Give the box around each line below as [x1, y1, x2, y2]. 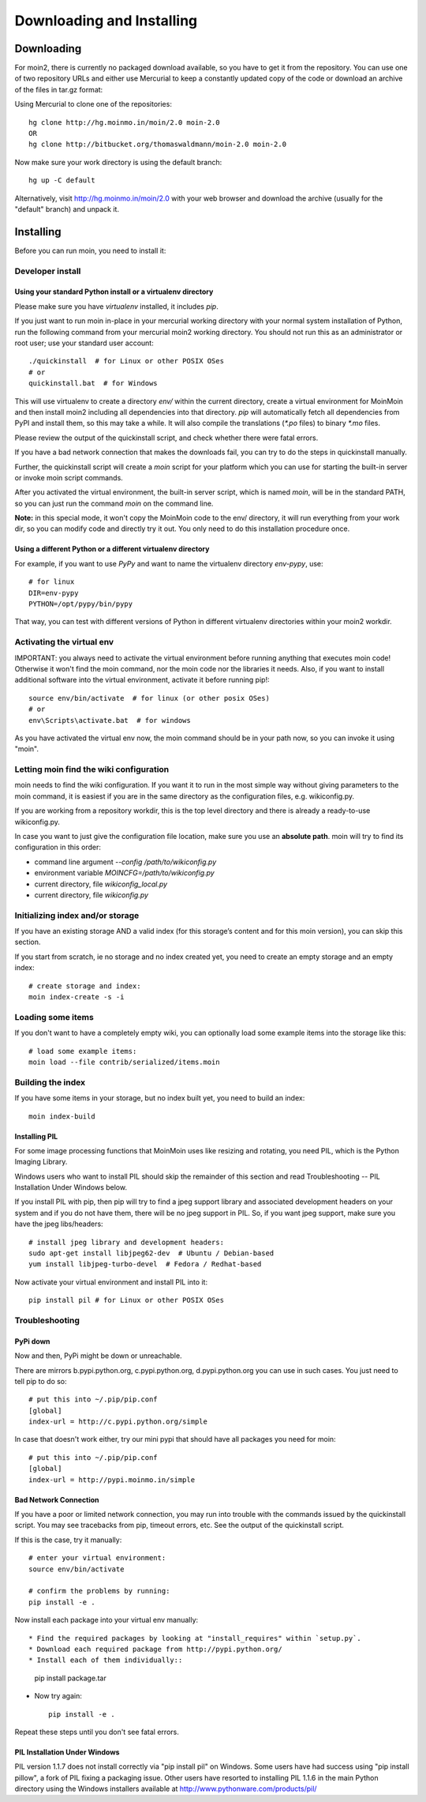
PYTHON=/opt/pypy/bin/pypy [28, 600, 133, 608]
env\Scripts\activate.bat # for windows [28, 716, 191, 724]
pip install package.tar [34, 1673, 106, 1683]
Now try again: [34, 1691, 82, 1701]
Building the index [14, 1077, 86, 1088]
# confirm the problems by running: [28, 1586, 170, 1596]
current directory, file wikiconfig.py [34, 890, 149, 900]
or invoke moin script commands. [14, 472, 124, 482]
